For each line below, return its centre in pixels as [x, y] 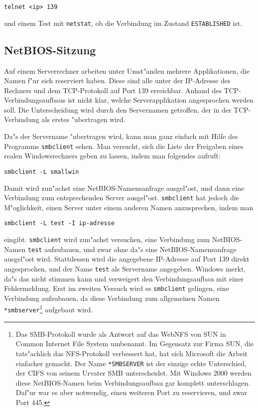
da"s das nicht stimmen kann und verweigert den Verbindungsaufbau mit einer [124, 278]
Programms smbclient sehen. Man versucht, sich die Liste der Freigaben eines [124, 146]
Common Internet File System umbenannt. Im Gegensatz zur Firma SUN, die [134, 343]
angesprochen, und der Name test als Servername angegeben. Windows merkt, [125, 268]
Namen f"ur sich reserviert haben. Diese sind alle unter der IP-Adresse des [117, 80]
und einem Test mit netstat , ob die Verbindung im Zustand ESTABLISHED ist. [123, 23]
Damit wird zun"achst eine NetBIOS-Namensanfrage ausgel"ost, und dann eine [124, 188]
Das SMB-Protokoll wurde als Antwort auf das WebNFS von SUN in [121, 334]
